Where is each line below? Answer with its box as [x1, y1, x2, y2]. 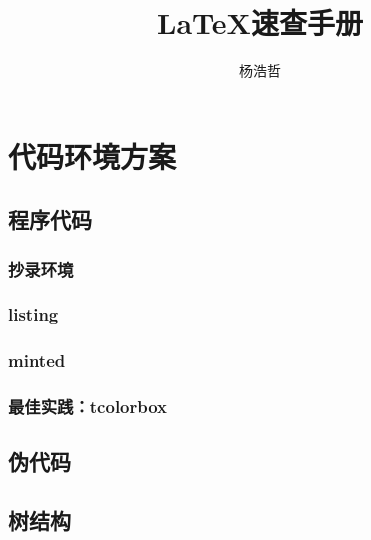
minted [8, 348, 66, 373]
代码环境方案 [8, 135, 177, 176]
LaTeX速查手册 [157, 2, 363, 43]
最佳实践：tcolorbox [8, 394, 168, 419]
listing [8, 302, 59, 327]
